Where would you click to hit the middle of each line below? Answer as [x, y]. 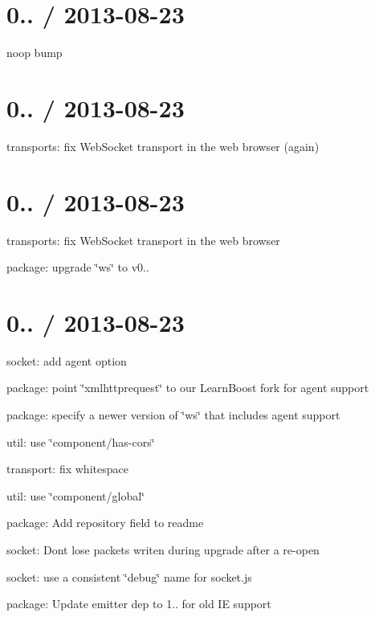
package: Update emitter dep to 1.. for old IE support [139, 604]
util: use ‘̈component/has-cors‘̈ [81, 441]
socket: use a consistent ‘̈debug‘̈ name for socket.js [129, 576]
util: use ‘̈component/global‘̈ [75, 495]
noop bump [35, 53]
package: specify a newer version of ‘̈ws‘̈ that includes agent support [173, 415]
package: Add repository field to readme [105, 523]
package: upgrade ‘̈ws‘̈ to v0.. [78, 267]
